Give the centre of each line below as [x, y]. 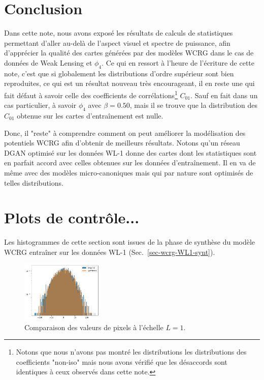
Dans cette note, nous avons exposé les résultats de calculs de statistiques [119, 33]
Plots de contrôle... [72, 217]
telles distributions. [34, 182]
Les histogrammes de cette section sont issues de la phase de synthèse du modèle [130, 242]
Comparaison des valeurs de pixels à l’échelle [94, 327]
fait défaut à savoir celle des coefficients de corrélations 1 [91, 94]
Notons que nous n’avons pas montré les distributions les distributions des [131, 352]
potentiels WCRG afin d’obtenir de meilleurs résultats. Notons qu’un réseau [122, 143]
